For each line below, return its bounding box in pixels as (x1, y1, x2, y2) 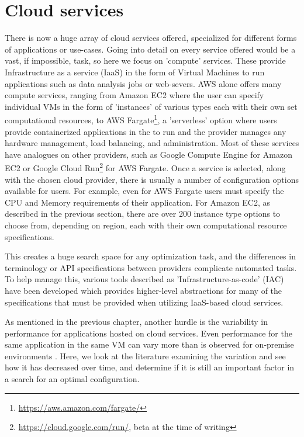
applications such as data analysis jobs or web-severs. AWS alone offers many (5, 77, 282, 89)
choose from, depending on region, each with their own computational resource (5, 218, 287, 231)
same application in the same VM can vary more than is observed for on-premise (5, 338, 294, 351)
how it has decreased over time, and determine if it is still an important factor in (5, 361, 295, 373)
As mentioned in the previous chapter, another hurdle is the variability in (5, 315, 268, 328)
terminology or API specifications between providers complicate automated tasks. (5, 261, 297, 273)
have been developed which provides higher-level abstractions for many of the (5, 284, 282, 296)
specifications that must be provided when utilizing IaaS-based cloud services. (5, 296, 284, 308)
